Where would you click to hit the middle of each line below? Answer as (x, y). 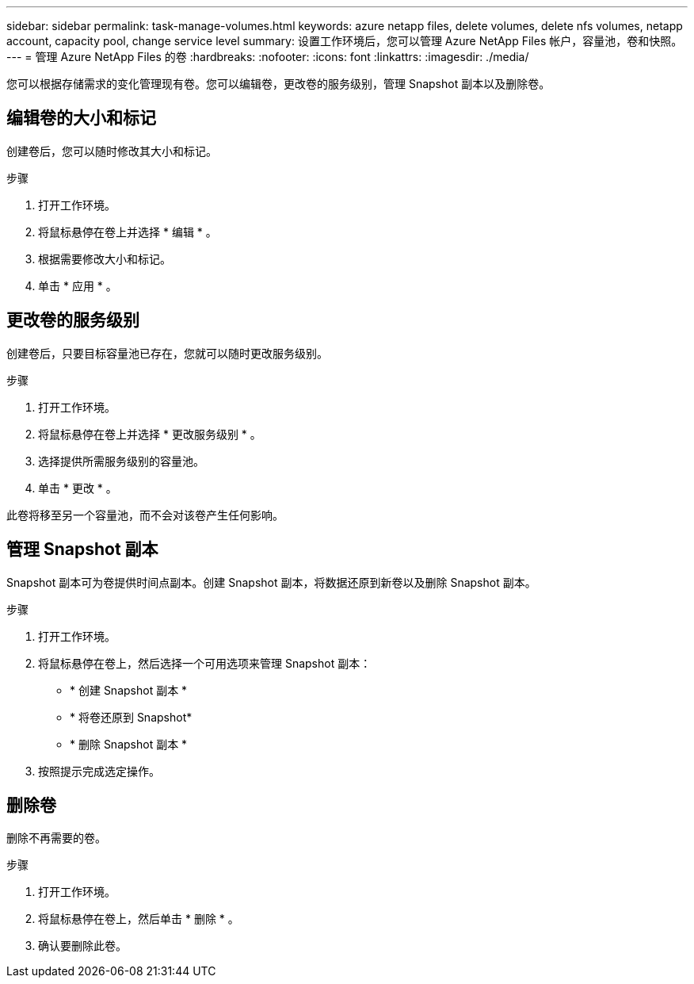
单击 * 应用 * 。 (78, 285)
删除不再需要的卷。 (56, 838)
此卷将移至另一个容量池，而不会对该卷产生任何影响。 (145, 515)
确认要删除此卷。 (82, 946)
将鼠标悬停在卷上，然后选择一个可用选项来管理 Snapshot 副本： (205, 663)
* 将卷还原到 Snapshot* (131, 717)
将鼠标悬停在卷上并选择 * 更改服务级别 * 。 (150, 434)
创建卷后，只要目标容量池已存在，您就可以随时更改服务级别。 (167, 353)
